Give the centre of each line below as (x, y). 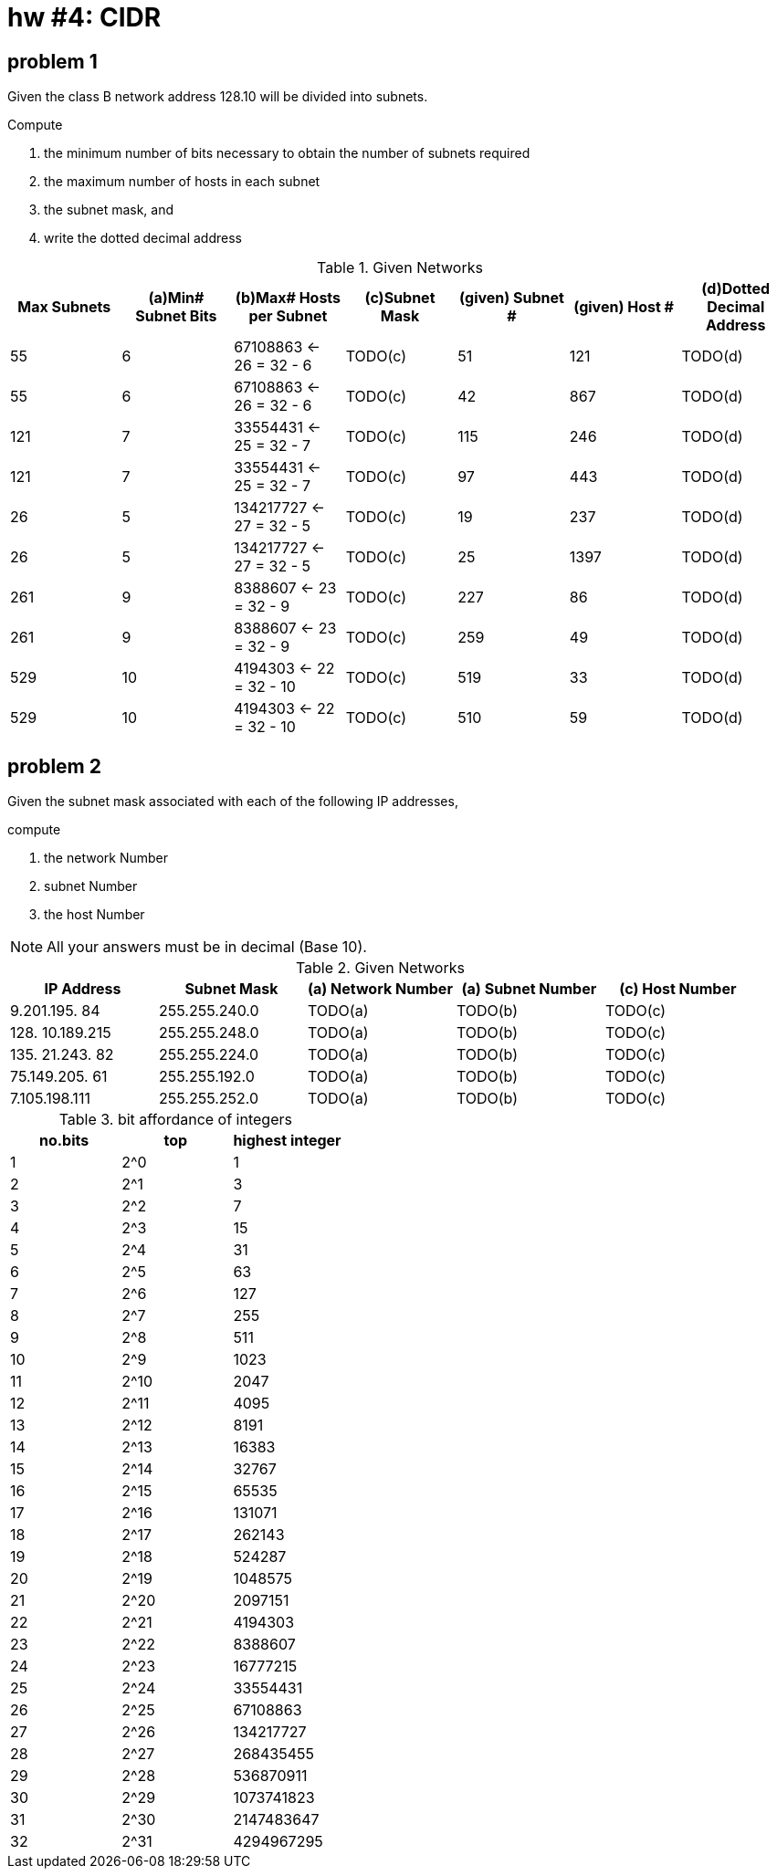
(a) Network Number (380, 989)
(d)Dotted (736, 289)
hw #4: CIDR (84, 17)
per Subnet (288, 316)
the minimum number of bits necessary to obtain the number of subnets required (287, 153)
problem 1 (52, 61)
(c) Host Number (678, 989)
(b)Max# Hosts (288, 298)
